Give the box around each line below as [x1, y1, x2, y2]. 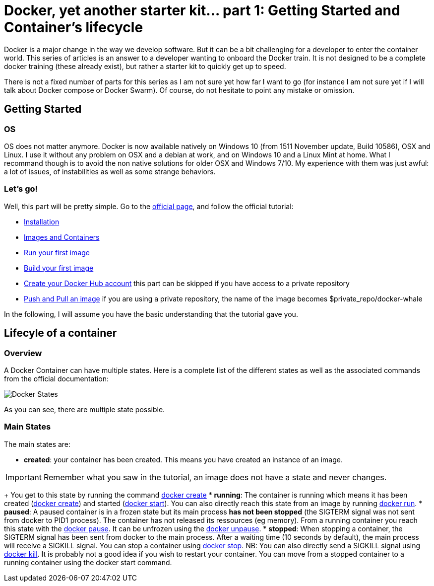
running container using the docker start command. [4, 558, 172, 567]
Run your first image [24, 248, 90, 257]
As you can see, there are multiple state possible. [4, 405, 165, 414]
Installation [24, 217, 60, 226]
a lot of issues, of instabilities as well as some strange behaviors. [4, 167, 216, 176]
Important [5, 472, 42, 482]
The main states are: [4, 439, 71, 448]
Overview [4, 348, 42, 358]
